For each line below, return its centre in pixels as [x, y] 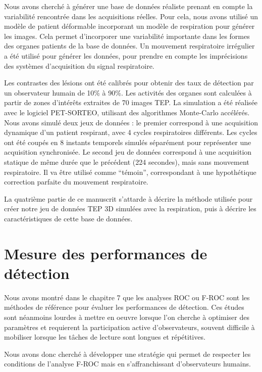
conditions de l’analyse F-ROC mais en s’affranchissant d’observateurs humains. [127, 364]
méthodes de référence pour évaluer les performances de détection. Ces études [124, 307]
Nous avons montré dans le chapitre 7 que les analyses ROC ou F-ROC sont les [127, 297]
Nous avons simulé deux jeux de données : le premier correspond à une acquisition [131, 122]
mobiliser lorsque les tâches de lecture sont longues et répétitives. [105, 337]
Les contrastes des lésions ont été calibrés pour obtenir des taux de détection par [129, 83]
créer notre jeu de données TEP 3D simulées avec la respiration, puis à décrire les [130, 208]
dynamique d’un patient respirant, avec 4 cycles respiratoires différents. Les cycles [131, 132]
